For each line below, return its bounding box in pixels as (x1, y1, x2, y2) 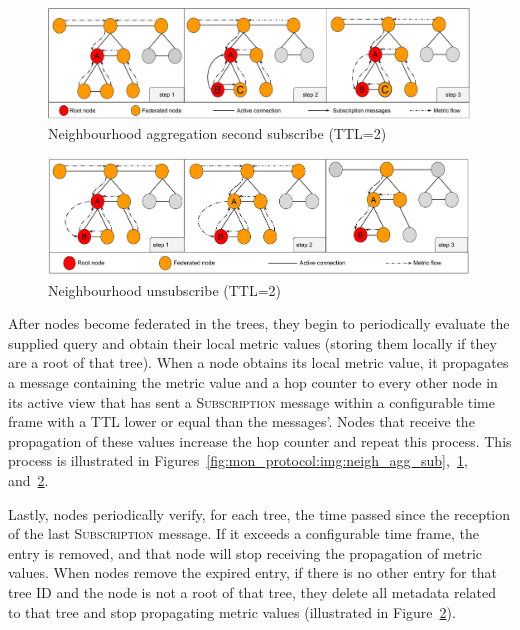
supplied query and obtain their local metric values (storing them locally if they (8, 332, 497, 353)
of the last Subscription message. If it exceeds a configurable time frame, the (8, 523, 479, 544)
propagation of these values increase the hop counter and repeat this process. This (8, 430, 512, 451)
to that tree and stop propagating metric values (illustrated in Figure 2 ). (8, 601, 456, 622)
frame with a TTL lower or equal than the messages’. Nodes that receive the (8, 411, 475, 432)
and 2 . (8, 470, 49, 491)
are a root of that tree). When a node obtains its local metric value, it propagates (8, 352, 509, 373)
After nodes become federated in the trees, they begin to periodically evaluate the (8, 313, 510, 334)
